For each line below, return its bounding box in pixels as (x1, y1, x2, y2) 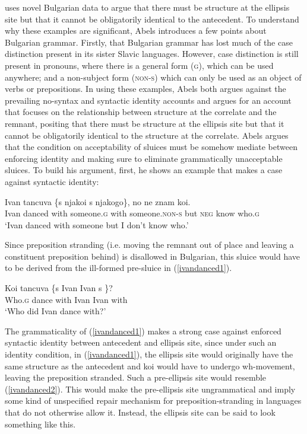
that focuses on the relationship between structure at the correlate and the (5, 106, 277, 118)
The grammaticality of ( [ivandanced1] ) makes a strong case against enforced (5, 324, 281, 337)
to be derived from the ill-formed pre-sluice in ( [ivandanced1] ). (5, 261, 232, 274)
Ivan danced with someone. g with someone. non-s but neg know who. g (5, 207, 259, 219)
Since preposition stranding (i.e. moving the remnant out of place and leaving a (5, 238, 294, 251)
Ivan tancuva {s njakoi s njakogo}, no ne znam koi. (5, 195, 191, 208)
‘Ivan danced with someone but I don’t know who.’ (5, 218, 189, 231)
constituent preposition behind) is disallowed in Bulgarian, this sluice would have (5, 250, 300, 262)
